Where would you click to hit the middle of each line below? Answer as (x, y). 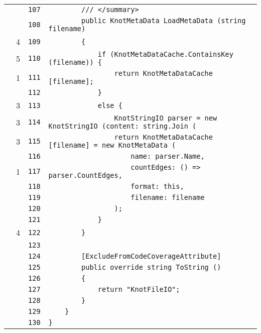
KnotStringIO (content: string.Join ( (122, 126)
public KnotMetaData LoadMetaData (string (164, 21)
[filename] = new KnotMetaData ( (112, 145)
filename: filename (168, 197)
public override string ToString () (151, 267)
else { (110, 105)
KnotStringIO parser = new (166, 118)
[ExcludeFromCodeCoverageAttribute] (151, 256)
